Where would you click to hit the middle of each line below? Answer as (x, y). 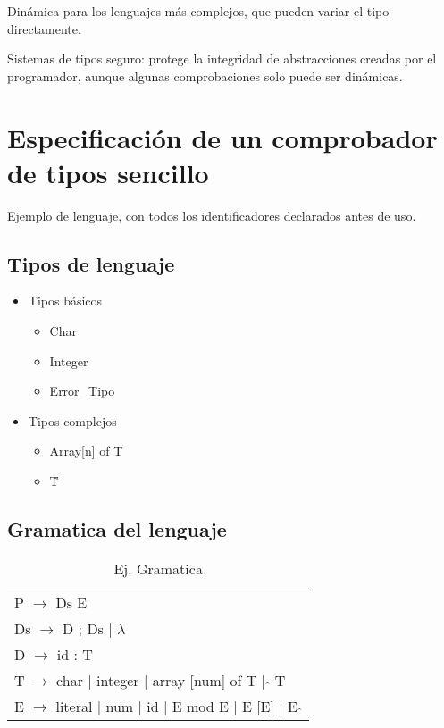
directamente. (44, 28)
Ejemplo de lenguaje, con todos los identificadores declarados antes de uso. (212, 215)
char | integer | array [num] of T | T (171, 680)
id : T (75, 654)
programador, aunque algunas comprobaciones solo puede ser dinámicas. (205, 75)
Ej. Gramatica (158, 568)
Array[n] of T (86, 451)
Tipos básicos (65, 301)
